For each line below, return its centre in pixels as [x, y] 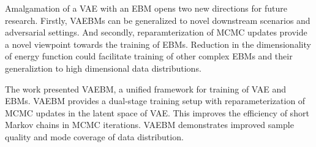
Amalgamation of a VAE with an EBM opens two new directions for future [146, 8]
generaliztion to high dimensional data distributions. [103, 68]
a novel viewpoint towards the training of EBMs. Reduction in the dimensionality [158, 44]
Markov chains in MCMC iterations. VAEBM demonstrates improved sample [149, 125]
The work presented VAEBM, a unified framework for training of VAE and [146, 89]
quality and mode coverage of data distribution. [94, 136]
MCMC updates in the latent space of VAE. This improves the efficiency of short [157, 112]
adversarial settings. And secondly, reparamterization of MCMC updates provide [156, 32]
